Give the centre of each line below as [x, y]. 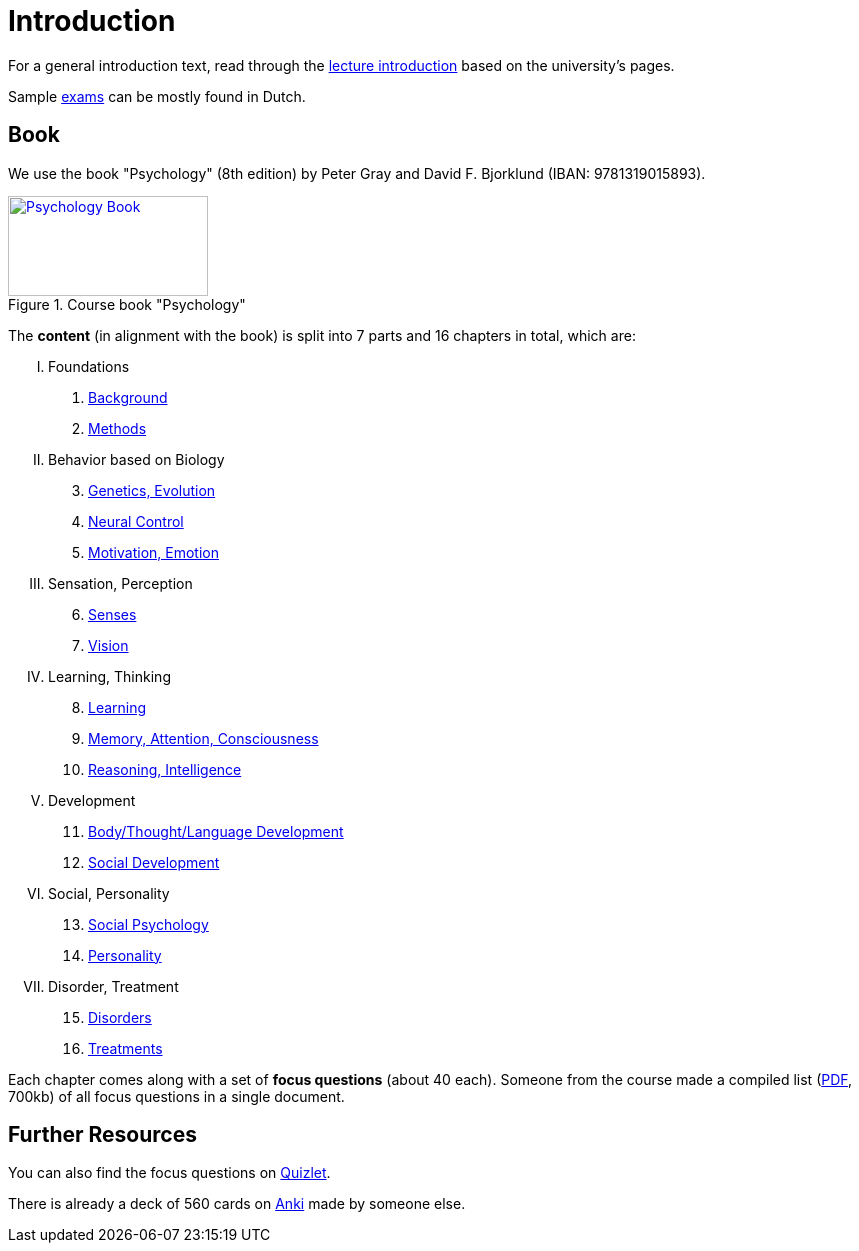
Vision [108, 645]
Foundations [89, 366]
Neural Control [136, 521]
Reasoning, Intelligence [165, 769]
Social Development [154, 862]
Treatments [125, 1048]
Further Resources [102, 1135]
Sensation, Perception [120, 583]
